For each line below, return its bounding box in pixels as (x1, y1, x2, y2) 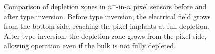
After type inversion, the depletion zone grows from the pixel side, (4, 30, 207, 41)
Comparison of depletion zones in (4, 1, 106, 11)
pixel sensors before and (133, 1, 207, 11)
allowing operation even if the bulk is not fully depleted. (4, 40, 176, 51)
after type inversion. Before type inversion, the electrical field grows (4, 11, 211, 21)
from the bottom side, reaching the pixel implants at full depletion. (4, 21, 209, 31)
